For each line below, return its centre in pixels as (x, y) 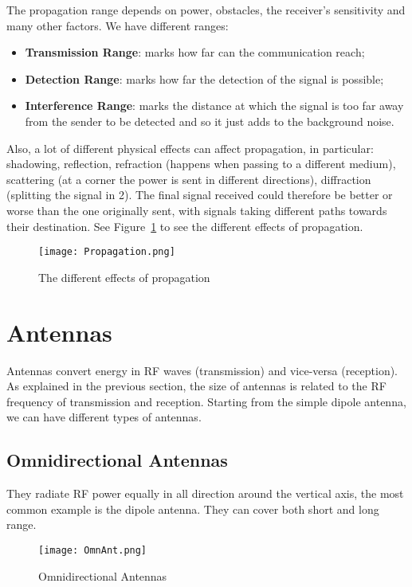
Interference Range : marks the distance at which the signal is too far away (214, 106)
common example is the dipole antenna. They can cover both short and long (193, 509)
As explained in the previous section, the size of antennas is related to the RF (196, 386)
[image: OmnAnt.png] (93, 550)
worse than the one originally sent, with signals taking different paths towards (197, 210)
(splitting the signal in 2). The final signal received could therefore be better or (200, 195)
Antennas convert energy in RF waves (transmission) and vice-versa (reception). (202, 370)
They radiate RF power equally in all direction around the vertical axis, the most (205, 493)
